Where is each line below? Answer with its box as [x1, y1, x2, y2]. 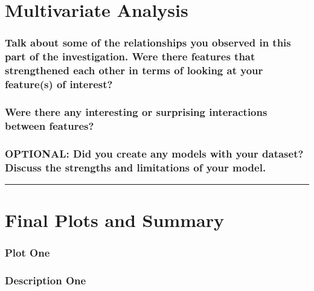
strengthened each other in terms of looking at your [5, 63, 263, 78]
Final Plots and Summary [5, 208, 224, 232]
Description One [5, 273, 86, 288]
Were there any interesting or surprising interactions [5, 104, 268, 119]
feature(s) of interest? [5, 77, 113, 92]
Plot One [5, 245, 50, 260]
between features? [5, 118, 94, 133]
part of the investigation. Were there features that [5, 49, 255, 64]
